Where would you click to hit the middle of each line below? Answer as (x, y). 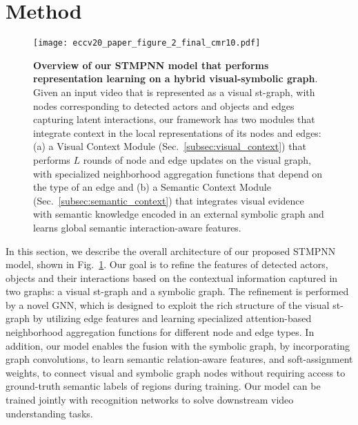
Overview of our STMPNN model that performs (151, 65)
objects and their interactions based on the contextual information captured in (172, 277)
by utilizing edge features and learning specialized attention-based (172, 318)
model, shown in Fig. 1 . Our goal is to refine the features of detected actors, (167, 264)
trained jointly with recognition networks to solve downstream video (150, 400)
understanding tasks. (49, 413)
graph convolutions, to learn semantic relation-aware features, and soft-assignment (179, 359)
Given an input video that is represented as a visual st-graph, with (174, 92)
